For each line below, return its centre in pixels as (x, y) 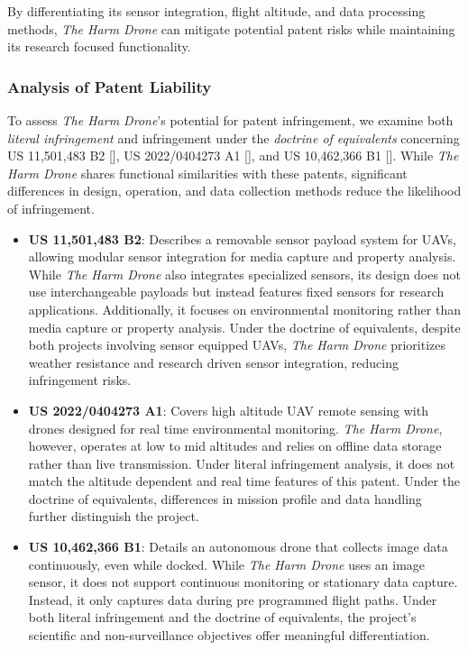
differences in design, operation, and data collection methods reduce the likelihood (234, 191)
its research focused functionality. (99, 46)
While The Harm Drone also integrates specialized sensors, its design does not (244, 274)
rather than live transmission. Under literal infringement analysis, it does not (242, 463)
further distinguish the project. (114, 516)
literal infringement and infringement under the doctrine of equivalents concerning (234, 137)
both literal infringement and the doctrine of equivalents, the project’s (222, 617)
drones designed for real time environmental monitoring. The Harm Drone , (235, 428)
